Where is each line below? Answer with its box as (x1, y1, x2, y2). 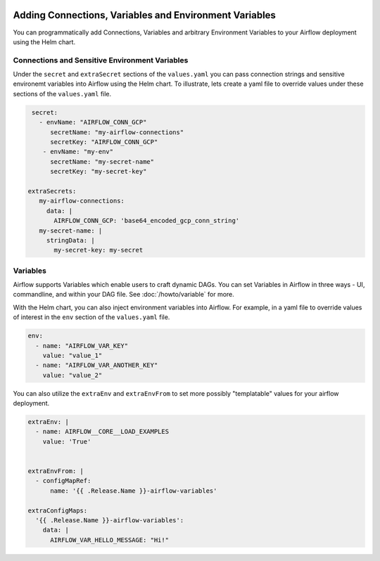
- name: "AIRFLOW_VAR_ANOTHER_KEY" (35, 361, 158, 369)
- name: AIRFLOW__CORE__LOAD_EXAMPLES (35, 427, 169, 436)
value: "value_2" (42, 371, 103, 379)
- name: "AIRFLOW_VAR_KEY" (35, 342, 129, 349)
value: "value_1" (42, 352, 103, 359)
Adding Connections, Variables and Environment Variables (13, 9, 276, 21)
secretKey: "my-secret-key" (50, 167, 147, 176)
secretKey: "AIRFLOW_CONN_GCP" (50, 138, 158, 146)
